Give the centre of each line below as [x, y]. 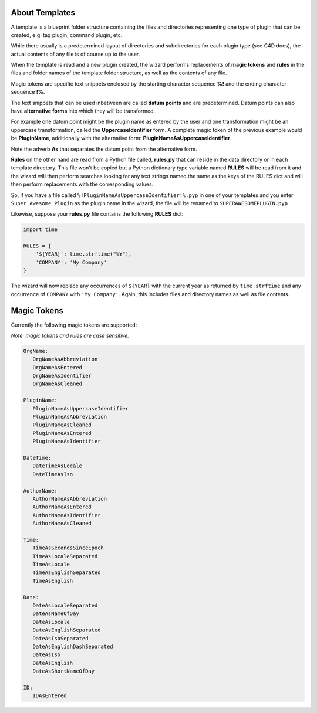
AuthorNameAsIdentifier [67, 515]
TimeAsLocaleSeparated [65, 556]
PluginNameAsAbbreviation [70, 417]
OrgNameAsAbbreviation [65, 359]
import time [41, 230]
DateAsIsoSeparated [60, 638]
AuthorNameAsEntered [62, 507]
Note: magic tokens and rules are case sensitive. [70, 335]
